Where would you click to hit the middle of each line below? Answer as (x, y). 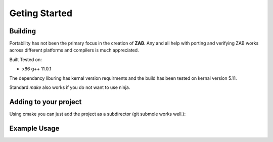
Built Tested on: (26, 59)
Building (23, 31)
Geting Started (41, 13)
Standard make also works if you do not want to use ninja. (70, 87)
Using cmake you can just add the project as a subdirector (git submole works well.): (98, 114)
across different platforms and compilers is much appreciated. (74, 50)
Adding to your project (45, 102)
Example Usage (34, 128)
